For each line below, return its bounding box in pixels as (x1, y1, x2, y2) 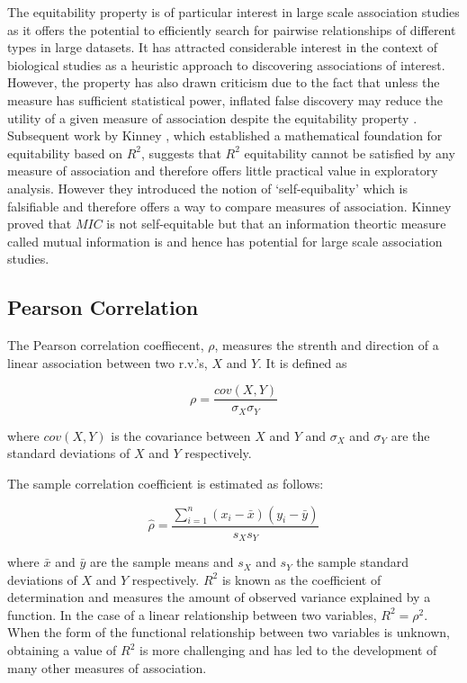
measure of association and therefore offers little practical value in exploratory (7, 161, 438, 180)
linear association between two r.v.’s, (7, 353, 208, 372)
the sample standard (296, 553, 409, 571)
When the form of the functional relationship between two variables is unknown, (7, 623, 450, 642)
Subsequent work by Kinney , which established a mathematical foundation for (7, 126, 443, 145)
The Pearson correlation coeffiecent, (7, 336, 204, 355)
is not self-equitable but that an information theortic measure (106, 214, 446, 233)
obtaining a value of (7, 641, 117, 660)
